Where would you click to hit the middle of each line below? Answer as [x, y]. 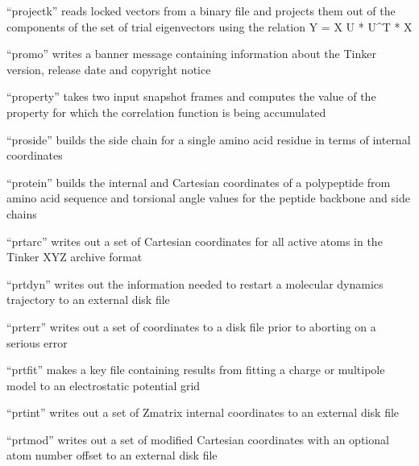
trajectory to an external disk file [88, 300]
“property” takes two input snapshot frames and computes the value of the [191, 96]
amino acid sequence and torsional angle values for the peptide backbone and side [208, 198]
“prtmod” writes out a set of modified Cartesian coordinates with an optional [198, 439]
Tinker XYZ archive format [75, 257]
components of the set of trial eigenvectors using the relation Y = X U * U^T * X [209, 26]
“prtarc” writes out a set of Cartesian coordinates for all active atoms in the [195, 241]
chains [22, 213]
